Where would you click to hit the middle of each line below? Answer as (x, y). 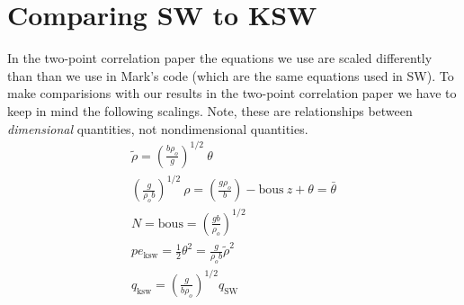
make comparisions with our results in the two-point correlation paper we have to (232, 93)
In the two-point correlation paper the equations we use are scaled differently (220, 58)
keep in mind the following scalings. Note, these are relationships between (210, 110)
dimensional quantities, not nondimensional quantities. (158, 128)
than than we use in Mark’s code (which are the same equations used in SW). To (231, 75)
